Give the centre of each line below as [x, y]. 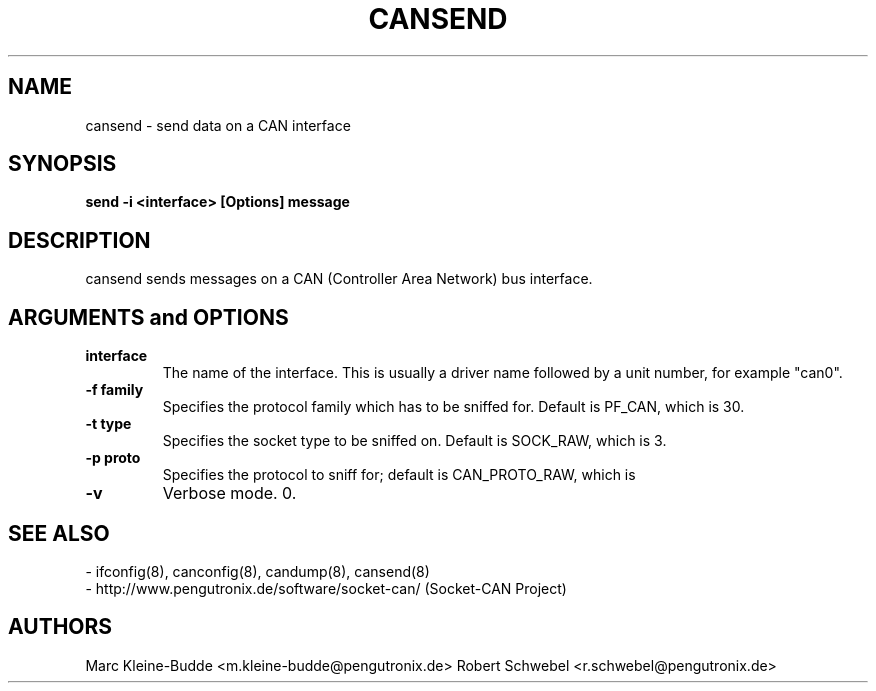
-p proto [113, 458]
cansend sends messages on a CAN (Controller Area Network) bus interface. [339, 279]
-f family [114, 390]
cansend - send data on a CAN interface [218, 125]
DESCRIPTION [79, 240]
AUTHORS [60, 627]
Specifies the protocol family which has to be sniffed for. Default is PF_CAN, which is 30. [453, 407]
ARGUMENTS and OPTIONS [148, 317]
